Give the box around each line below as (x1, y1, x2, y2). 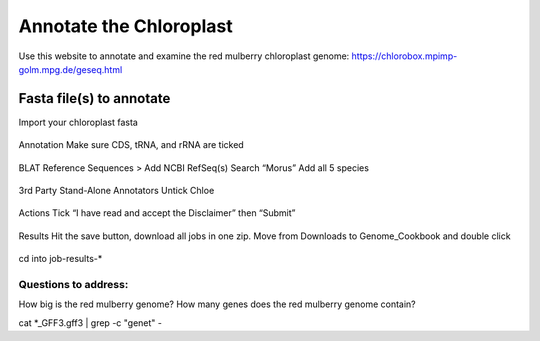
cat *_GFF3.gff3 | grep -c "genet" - (18, 316, 162, 329)
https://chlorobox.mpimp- (351, 50, 458, 62)
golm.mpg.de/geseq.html (18, 63, 123, 75)
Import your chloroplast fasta (18, 116, 139, 128)
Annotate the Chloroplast (18, 15, 234, 37)
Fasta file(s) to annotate (18, 90, 171, 107)
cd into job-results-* (18, 253, 103, 265)
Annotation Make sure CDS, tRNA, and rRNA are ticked (18, 139, 244, 151)
